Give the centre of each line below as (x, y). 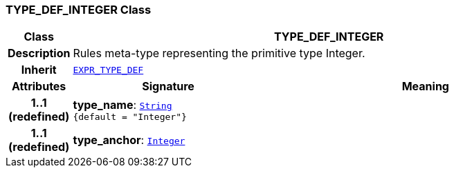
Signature (168, 86)
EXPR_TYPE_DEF (108, 70)
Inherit (39, 70)
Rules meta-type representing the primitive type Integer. (219, 53)
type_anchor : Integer (129, 140)
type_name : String (122, 104)
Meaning (425, 86)
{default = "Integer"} (130, 116)
